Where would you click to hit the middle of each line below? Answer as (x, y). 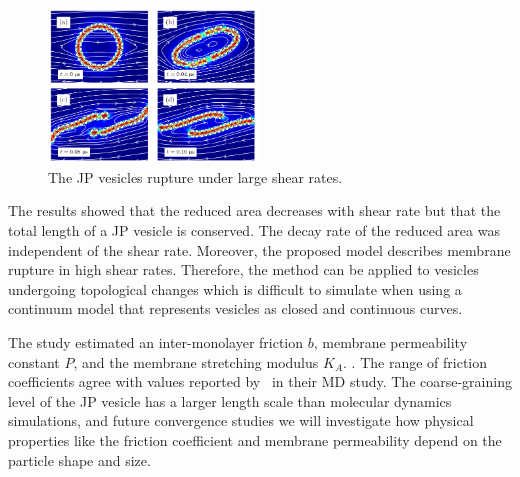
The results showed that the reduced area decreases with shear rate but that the (254, 210)
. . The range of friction (415, 361)
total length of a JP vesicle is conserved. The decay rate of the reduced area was (254, 230)
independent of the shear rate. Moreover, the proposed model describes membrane (259, 249)
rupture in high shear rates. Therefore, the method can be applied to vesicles (243, 269)
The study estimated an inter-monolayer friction (156, 341)
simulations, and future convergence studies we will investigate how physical (241, 420)
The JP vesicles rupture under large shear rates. (195, 176)
